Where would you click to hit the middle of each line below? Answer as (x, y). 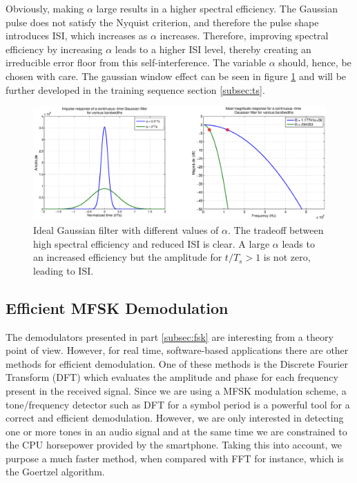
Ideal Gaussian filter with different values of (126, 229)
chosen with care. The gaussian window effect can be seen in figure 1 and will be (176, 76)
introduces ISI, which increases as (77, 36)
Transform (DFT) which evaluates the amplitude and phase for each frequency (172, 377)
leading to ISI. (64, 270)
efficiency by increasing (54, 49)
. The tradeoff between (276, 229)
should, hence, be (315, 62)
